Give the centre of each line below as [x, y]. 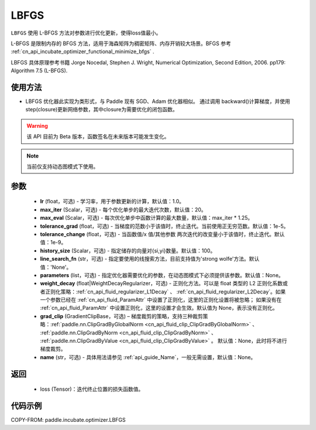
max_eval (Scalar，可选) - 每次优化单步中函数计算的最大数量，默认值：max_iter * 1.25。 [147, 218]
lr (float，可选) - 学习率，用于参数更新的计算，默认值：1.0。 [112, 202]
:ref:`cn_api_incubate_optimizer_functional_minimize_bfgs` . [83, 52]
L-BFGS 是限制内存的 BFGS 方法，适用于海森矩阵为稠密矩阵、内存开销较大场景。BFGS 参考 [121, 43]
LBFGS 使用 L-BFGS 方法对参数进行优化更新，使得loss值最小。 [86, 33]
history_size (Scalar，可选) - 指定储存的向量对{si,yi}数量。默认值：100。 [128, 250]
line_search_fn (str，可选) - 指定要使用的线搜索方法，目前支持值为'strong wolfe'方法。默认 [150, 259]
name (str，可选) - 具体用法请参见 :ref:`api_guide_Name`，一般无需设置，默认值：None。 [148, 357]
